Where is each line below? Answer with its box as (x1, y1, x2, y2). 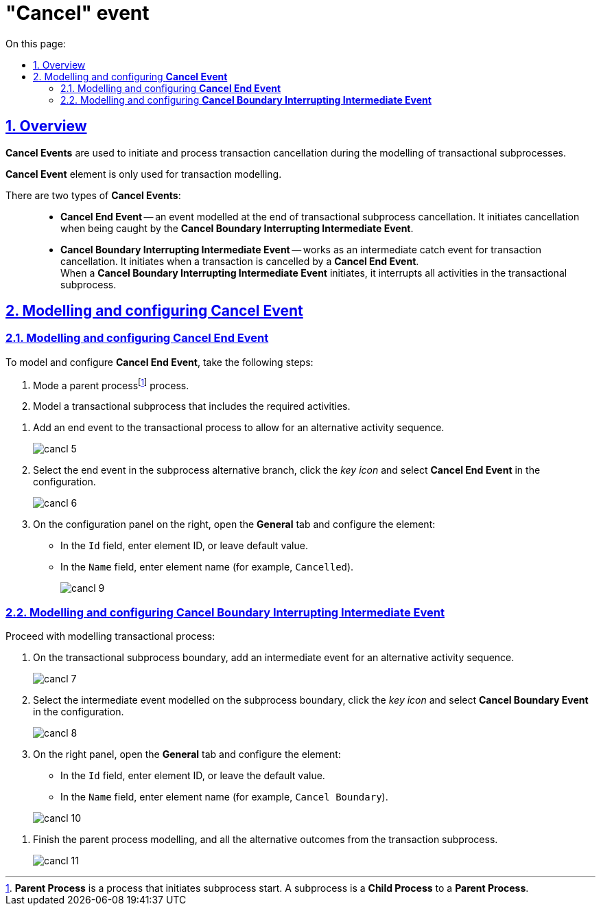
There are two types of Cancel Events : (5, 189, 181, 201)
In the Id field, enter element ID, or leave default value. (60, 540, 308, 552)
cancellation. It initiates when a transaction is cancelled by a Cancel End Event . (60, 255, 419, 267)
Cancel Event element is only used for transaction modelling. (5, 168, 282, 180)
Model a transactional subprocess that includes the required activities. (33, 400, 351, 413)
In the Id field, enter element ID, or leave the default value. (60, 770, 325, 782)
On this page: (5, 37, 66, 49)
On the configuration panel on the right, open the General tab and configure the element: (33, 518, 436, 531)
